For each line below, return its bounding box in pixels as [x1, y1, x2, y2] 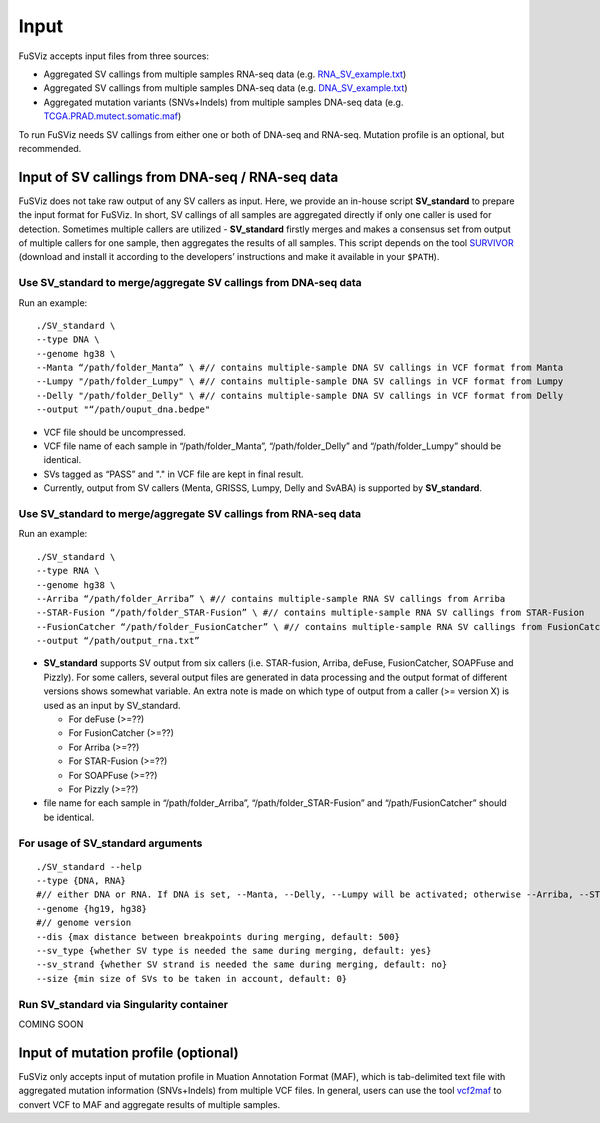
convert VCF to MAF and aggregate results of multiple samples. [18, 1098, 280, 1110]
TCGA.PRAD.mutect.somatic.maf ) [43, 110, 182, 122]
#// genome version [36, 917, 132, 929]
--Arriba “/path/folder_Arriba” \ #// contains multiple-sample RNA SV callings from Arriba [36, 593, 506, 604]
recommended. [18, 142, 82, 154]
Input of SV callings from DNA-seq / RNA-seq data [18, 168, 339, 185]
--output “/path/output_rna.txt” [36, 635, 200, 647]
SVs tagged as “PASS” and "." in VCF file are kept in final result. [43, 468, 304, 480]
